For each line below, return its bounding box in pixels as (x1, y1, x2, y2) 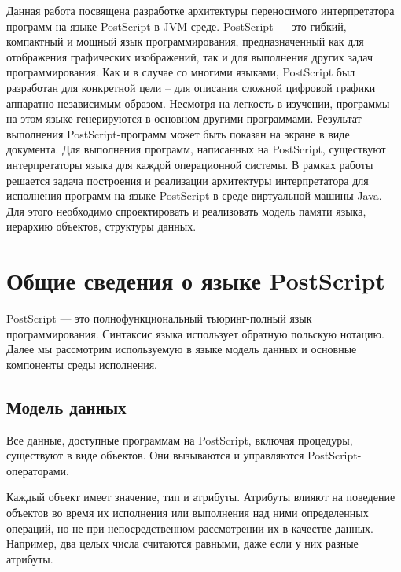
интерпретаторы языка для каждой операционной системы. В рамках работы (6, 156, 373, 172)
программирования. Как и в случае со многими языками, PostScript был (6, 64, 355, 80)
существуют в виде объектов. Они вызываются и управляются (6, 447, 304, 463)
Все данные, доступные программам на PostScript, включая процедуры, (6, 431, 353, 448)
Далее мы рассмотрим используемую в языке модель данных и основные (6, 341, 357, 357)
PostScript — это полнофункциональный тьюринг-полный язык (6, 310, 312, 327)
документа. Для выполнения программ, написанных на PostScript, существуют (6, 141, 386, 157)
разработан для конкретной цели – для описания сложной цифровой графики (6, 79, 376, 95)
